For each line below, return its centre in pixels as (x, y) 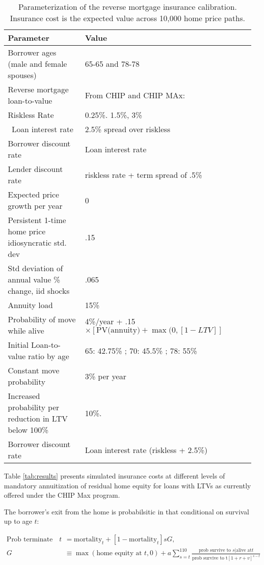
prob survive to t (210, 558)
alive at (244, 551)
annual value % (34, 279)
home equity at (119, 553)
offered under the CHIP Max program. (62, 495)
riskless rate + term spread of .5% (144, 174)
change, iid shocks (39, 291)
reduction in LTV (38, 418)
